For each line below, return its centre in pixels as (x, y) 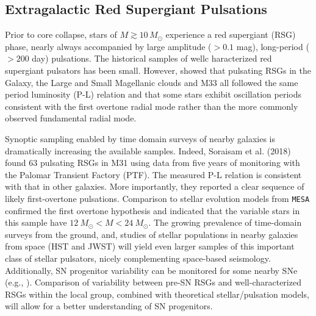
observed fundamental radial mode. (71, 118)
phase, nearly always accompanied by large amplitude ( (108, 46)
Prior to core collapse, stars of (61, 34)
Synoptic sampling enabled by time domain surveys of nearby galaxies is (140, 138)
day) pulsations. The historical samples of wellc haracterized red (152, 58)
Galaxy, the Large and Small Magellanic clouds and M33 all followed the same (152, 82)
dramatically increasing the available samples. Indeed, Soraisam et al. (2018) (148, 150)
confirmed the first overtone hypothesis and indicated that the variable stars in (153, 210)
